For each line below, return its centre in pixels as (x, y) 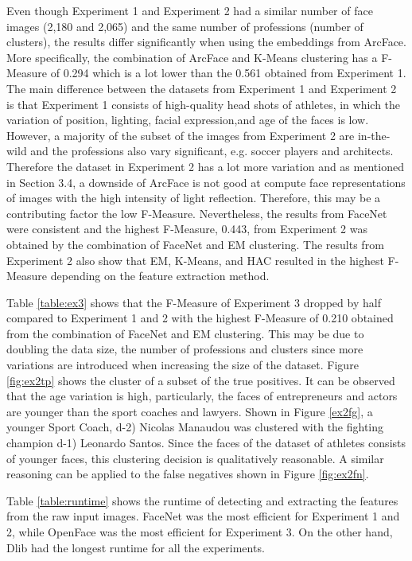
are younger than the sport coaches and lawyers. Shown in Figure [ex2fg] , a (190, 411)
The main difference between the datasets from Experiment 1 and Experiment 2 (202, 88)
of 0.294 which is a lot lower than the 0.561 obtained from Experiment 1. (228, 73)
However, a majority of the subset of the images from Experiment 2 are (181, 135)
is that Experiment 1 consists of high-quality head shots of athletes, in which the (204, 104)
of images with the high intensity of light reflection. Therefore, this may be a (194, 198)
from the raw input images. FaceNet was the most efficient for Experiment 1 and (203, 516)
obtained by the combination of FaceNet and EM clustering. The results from (195, 244)
